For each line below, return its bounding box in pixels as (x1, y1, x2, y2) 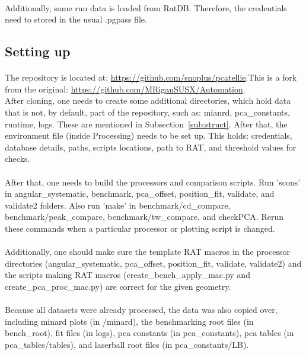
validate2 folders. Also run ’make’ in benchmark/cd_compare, (5, 199, 231, 211)
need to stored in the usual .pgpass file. (5, 13, 147, 25)
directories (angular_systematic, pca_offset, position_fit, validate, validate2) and (5, 257, 302, 269)
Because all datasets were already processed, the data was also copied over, (5, 303, 278, 316)
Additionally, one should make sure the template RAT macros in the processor (5, 245, 290, 258)
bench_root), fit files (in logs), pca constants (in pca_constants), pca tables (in (5, 327, 294, 339)
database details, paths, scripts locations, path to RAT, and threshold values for (5, 140, 297, 153)
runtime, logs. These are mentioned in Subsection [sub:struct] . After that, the (5, 117, 288, 130)
